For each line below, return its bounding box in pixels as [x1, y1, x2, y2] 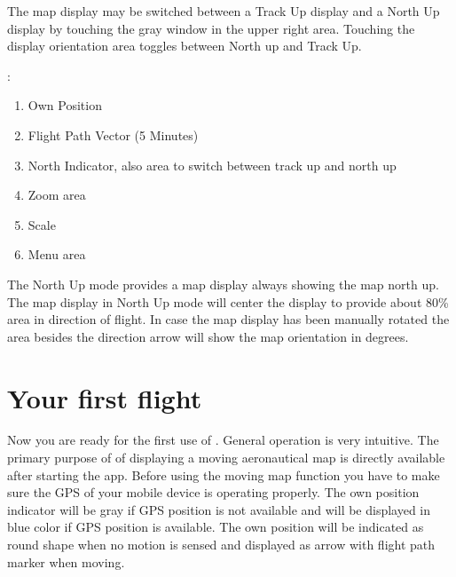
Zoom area [28, 186, 86, 204]
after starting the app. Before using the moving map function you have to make [7, 465, 440, 484]
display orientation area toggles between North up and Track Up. [7, 36, 362, 55]
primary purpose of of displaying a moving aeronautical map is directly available [7, 448, 445, 467]
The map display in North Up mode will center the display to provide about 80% [7, 292, 449, 311]
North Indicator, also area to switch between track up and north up [28, 155, 397, 174]
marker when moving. [7, 552, 125, 571]
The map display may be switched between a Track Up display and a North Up [7, 2, 440, 20]
